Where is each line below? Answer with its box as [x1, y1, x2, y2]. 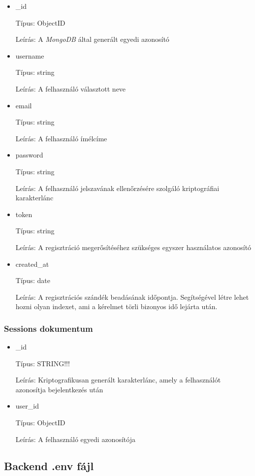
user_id [15, 401, 39, 411]
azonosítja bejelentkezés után [15, 384, 103, 394]
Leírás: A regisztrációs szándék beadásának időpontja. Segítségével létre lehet [15, 291, 249, 302]
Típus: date [15, 275, 50, 286]
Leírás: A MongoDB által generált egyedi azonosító [15, 34, 169, 44]
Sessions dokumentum [4, 322, 93, 334]
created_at [15, 258, 49, 269]
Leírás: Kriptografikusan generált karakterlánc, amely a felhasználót [15, 375, 221, 385]
